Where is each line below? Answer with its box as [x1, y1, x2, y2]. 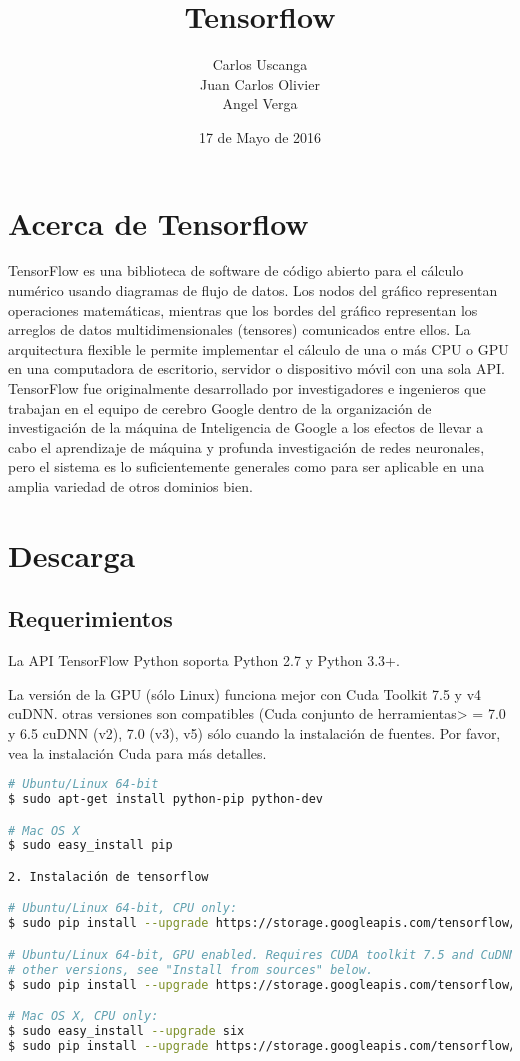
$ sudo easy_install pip [8, 838, 173, 853]
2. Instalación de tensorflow [8, 869, 209, 884]
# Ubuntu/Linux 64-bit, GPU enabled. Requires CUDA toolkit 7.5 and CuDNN [8, 947, 517, 962]
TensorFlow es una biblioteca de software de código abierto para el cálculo [8, 260, 464, 281]
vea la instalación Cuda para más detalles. [8, 742, 267, 763]
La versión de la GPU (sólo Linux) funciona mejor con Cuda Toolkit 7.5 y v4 [8, 683, 482, 704]
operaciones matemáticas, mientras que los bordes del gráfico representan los [8, 299, 478, 320]
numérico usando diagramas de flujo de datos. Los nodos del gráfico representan [8, 280, 498, 301]
